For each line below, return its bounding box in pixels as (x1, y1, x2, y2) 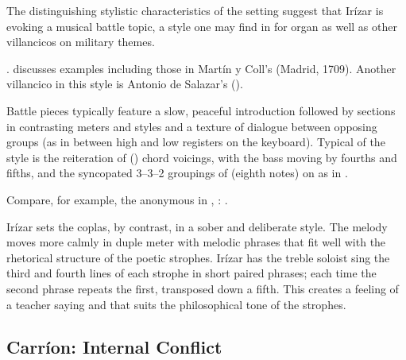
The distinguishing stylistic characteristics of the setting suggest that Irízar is (6, 2, 384, 18)
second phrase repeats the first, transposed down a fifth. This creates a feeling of (6, 280, 399, 296)
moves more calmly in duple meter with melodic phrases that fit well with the (6, 234, 386, 250)
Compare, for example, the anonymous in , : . (6, 191, 228, 207)
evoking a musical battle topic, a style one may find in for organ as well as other (6, 17, 397, 34)
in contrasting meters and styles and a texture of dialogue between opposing (6, 118, 377, 134)
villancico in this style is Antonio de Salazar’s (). (6, 75, 243, 92)
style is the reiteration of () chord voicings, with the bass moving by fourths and (6, 149, 397, 165)
